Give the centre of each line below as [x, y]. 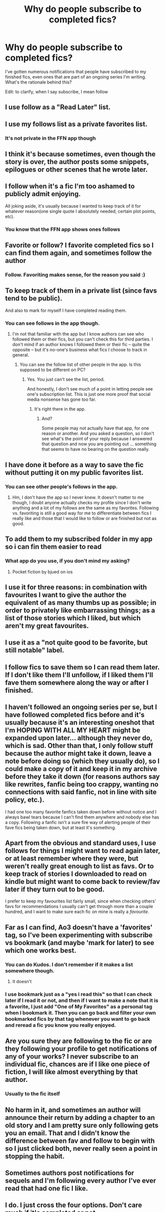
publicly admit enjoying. [43, 194]
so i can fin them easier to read [53, 547]
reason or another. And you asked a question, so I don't [98, 433]
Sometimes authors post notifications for [70, 1173]
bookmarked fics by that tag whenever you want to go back [78, 1019]
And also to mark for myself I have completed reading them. [66, 310]
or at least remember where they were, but [72, 858]
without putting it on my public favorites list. [74, 472]
